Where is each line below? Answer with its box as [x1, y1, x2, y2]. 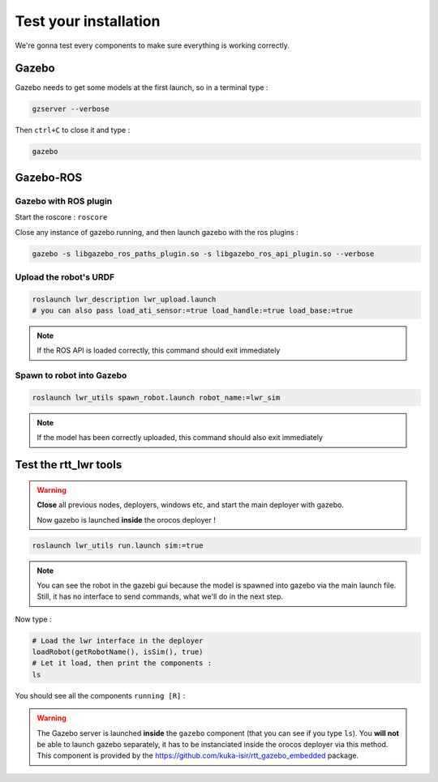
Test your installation [15, 12, 161, 30]
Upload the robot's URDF [15, 271, 115, 283]
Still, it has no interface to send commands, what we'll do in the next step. [36, 592, 284, 601]
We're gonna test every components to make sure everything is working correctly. [15, 41, 290, 50]
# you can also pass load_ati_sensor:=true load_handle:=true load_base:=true [32, 306, 353, 315]
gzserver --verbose [32, 105, 109, 113]
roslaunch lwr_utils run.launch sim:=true [32, 541, 204, 550]
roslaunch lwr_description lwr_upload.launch [32, 294, 217, 304]
